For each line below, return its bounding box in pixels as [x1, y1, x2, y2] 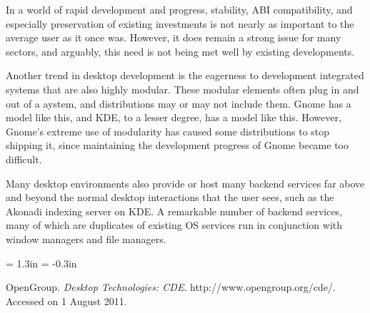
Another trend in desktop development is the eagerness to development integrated [6, 68, 364, 83]
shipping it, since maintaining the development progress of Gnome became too [6, 138, 349, 153]
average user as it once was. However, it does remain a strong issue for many [6, 30, 341, 45]
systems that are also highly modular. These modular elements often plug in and [6, 81, 359, 96]
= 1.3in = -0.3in [6, 255, 77, 270]
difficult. [6, 151, 42, 166]
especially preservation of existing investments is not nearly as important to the [6, 16, 354, 31]
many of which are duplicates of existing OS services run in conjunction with [6, 217, 343, 232]
